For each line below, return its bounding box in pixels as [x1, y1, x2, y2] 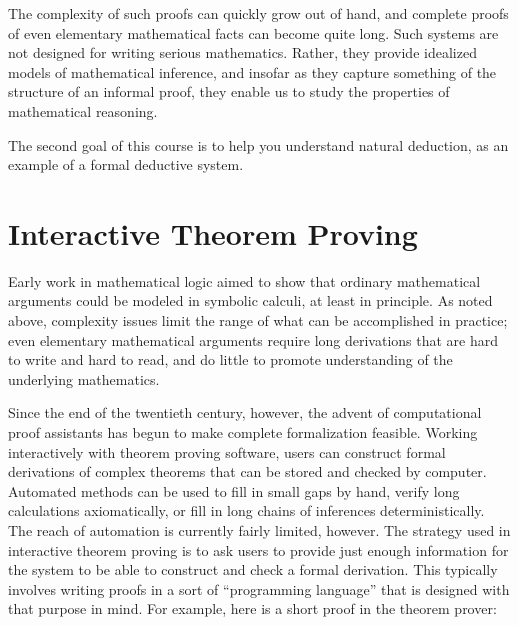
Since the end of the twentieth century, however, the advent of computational [8, 402, 482, 423]
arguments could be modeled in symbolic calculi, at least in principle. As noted [8, 290, 493, 311]
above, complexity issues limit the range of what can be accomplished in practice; [8, 310, 508, 331]
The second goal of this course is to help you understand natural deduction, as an [8, 134, 509, 155]
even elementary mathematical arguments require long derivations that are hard [8, 329, 499, 350]
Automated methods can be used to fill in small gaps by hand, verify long [8, 480, 460, 501]
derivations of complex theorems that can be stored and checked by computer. [8, 461, 487, 482]
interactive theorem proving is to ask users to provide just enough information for [8, 539, 509, 560]
